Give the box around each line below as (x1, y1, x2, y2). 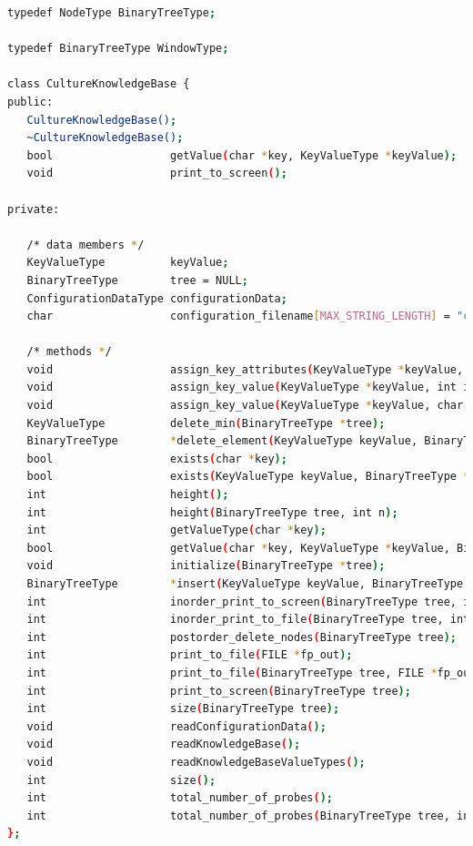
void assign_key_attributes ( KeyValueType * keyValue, (26, 362, 464, 376)
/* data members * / (26, 238, 145, 251)
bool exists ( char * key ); (26, 452, 287, 465)
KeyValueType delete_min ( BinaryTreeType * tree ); (26, 416, 386, 430)
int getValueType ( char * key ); (26, 524, 327, 537)
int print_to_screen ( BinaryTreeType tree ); (26, 684, 411, 698)
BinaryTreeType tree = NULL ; (26, 273, 248, 287)
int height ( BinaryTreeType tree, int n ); (26, 505, 398, 519)
